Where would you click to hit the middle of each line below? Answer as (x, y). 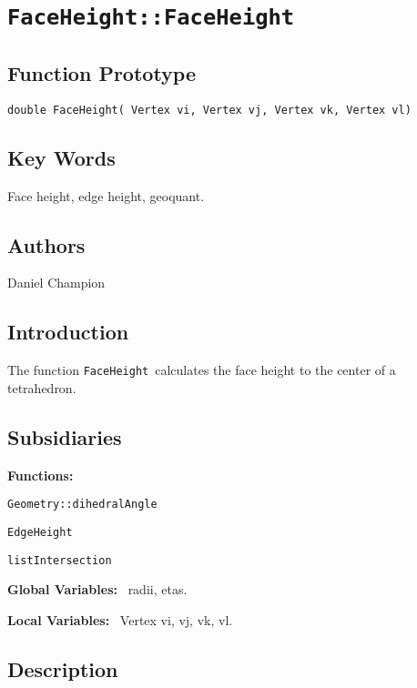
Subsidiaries (65, 436)
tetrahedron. (42, 387)
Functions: (41, 475)
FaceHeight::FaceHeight (151, 18)
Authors (46, 244)
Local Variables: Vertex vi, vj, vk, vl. (120, 619)
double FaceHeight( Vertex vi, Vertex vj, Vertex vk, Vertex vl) (209, 110)
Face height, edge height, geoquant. (106, 195)
